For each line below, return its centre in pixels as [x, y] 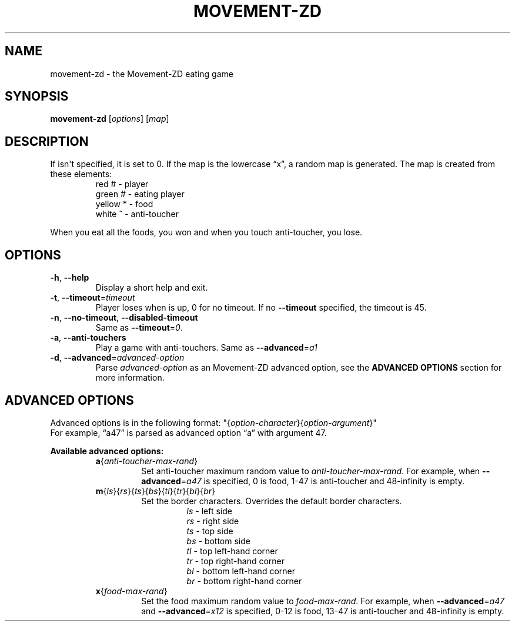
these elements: [81, 174]
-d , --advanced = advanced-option [117, 358]
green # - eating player [140, 194]
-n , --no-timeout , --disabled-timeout [124, 318]
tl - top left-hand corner [232, 551]
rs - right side [213, 521]
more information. [130, 378]
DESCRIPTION [47, 141]
